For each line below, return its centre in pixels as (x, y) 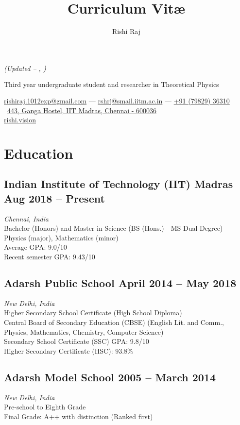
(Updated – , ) (25, 68)
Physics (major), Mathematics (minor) (61, 237)
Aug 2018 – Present (54, 198)
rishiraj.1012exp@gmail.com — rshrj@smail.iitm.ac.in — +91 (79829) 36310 (117, 100)
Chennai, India (26, 218)
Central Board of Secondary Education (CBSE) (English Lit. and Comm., (114, 322)
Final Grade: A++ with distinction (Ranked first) (78, 416)
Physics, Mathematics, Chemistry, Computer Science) (84, 331)
